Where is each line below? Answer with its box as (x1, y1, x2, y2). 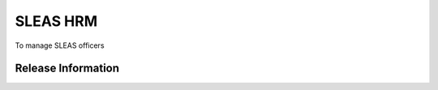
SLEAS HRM (15, 12, 98, 30)
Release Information (15, 62, 120, 75)
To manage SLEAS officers (15, 41, 105, 50)
